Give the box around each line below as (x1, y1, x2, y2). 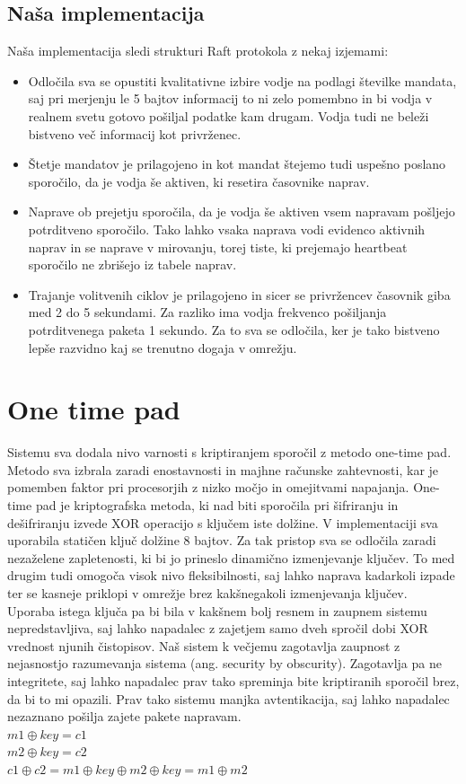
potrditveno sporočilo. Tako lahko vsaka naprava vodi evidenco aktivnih (28, 219, 426, 238)
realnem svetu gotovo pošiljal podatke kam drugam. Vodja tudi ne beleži (28, 106, 429, 125)
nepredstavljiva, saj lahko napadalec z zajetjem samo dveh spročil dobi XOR (7, 619, 428, 638)
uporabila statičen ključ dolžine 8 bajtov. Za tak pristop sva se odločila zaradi (7, 531, 436, 550)
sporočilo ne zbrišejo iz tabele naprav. (28, 255, 237, 274)
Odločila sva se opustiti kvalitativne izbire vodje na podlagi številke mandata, (28, 71, 457, 90)
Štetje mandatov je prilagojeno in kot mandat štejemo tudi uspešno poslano (28, 154, 446, 173)
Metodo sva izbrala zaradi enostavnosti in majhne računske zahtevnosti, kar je (7, 460, 439, 479)
